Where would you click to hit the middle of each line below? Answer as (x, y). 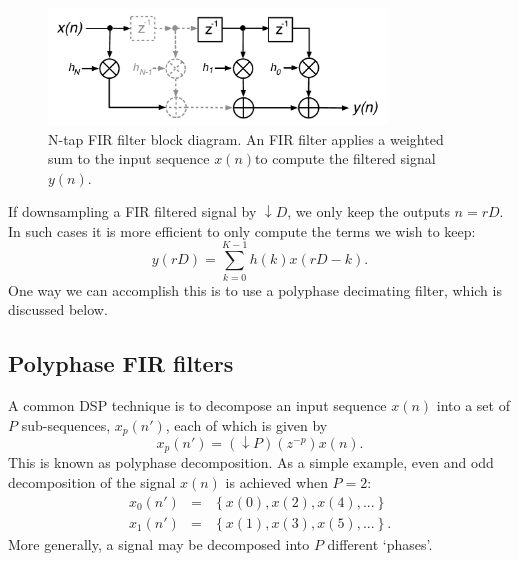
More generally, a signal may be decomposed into (159, 543)
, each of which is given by (246, 424)
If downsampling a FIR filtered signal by (132, 211)
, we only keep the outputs (368, 211)
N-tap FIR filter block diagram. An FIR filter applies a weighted (246, 138)
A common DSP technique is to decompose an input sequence (197, 405)
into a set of (473, 405)
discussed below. (58, 309)
